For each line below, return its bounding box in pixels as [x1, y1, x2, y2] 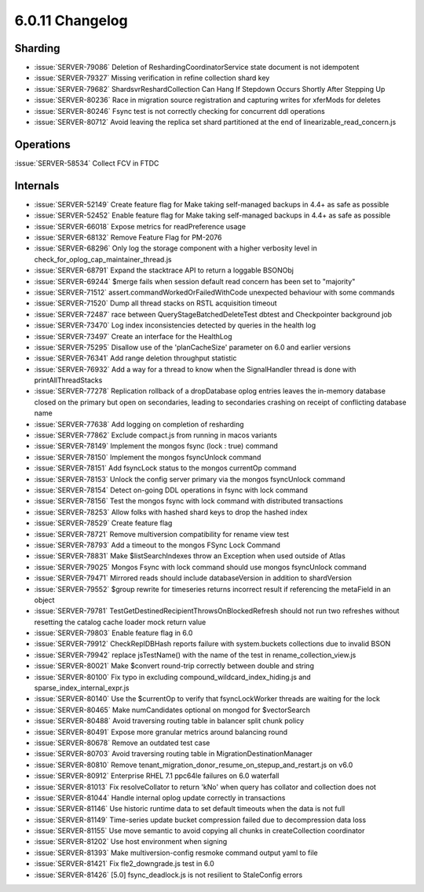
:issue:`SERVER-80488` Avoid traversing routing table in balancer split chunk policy [34, 716, 305, 726]
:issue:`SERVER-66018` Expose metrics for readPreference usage [34, 221, 247, 231]
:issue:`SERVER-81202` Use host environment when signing [34, 837, 228, 846]
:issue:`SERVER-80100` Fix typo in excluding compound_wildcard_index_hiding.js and [34, 672, 312, 682]
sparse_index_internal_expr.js [34, 683, 130, 693]
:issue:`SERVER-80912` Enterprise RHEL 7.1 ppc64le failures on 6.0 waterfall [34, 771, 280, 780]
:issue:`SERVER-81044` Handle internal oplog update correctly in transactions [34, 793, 286, 802]
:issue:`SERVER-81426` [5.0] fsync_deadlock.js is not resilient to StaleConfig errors [34, 870, 303, 879]
